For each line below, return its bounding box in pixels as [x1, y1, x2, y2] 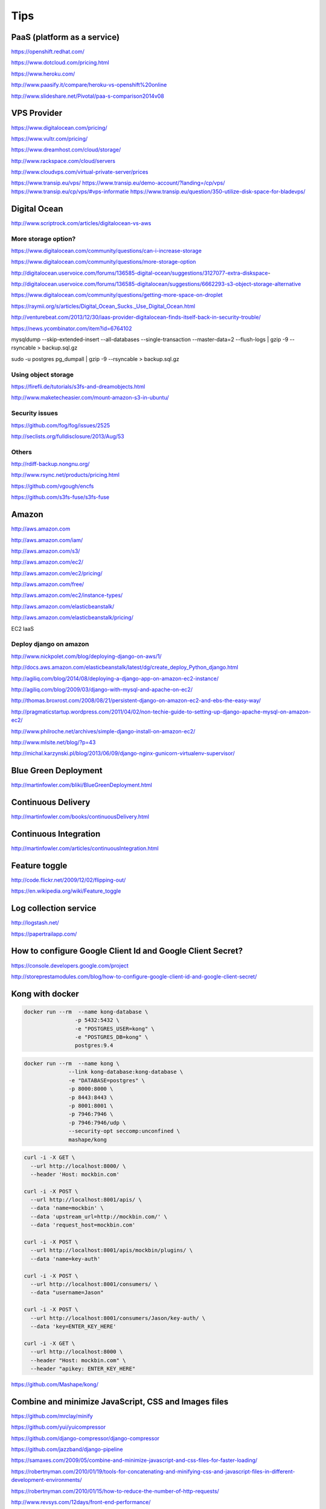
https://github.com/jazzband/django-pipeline [11, 1446, 123, 1453]
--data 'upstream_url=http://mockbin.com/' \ [30, 1213, 167, 1220]
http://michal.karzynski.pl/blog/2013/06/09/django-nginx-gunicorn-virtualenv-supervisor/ [11, 750, 235, 757]
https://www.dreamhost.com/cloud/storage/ [11, 146, 121, 153]
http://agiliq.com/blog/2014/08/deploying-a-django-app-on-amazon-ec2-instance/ [11, 675, 219, 682]
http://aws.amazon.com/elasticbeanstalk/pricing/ [11, 614, 134, 621]
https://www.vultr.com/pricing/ [11, 135, 88, 142]
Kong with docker [11, 989, 80, 999]
